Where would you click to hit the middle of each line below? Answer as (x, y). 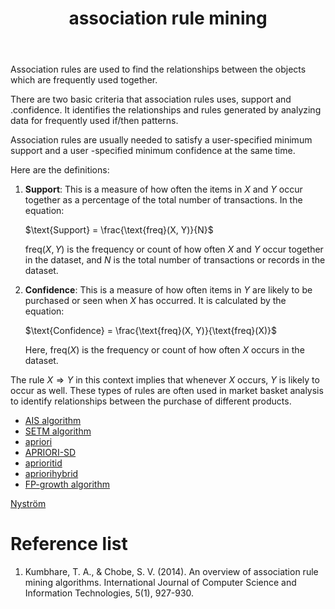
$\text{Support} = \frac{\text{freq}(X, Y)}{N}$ (119, 230)
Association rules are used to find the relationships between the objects (158, 69)
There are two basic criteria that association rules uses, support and (151, 99)
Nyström (28, 504)
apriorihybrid (51, 474)
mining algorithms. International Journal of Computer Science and (160, 583)
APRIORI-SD (50, 453)
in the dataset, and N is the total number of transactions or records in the (175, 260)
